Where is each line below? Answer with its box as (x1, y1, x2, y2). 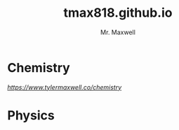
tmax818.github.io (63, 5, 173, 21)
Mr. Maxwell (100, 28, 135, 36)
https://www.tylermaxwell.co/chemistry (7, 82, 122, 92)
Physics (7, 107, 55, 123)
